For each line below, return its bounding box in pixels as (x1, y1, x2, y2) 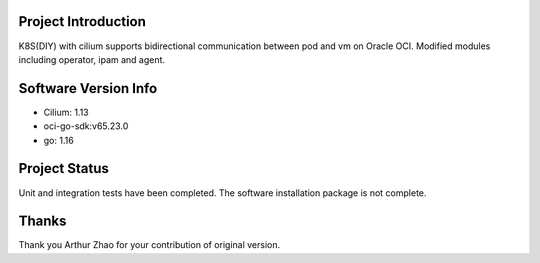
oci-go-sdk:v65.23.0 (43, 120, 129, 132)
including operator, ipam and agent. (18, 53, 165, 65)
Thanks (18, 213, 67, 230)
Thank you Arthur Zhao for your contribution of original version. (18, 239, 281, 251)
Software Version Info (18, 80, 158, 97)
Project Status (18, 160, 110, 177)
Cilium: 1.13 (43, 106, 89, 118)
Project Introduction (18, 13, 147, 30)
